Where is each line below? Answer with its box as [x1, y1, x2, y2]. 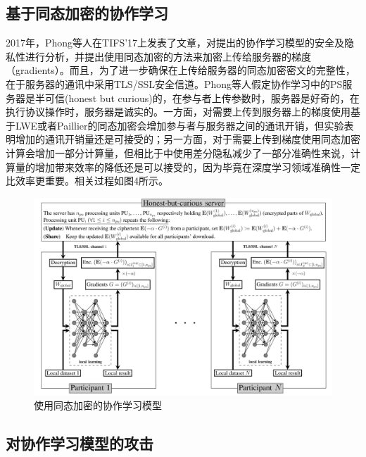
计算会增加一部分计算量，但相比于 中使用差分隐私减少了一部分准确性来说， [6, 145, 351, 160]
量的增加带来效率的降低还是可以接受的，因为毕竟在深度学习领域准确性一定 [15, 159, 360, 174]
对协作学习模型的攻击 [6, 432, 153, 454]
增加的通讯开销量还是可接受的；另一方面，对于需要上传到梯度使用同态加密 [15, 132, 360, 146]
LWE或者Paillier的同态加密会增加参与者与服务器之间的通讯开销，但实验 [15, 118, 344, 132]
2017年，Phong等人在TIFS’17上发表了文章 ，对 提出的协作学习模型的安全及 [6, 35, 345, 50]
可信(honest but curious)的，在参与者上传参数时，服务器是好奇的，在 [44, 90, 360, 105]
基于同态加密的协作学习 [6, 2, 168, 24]
